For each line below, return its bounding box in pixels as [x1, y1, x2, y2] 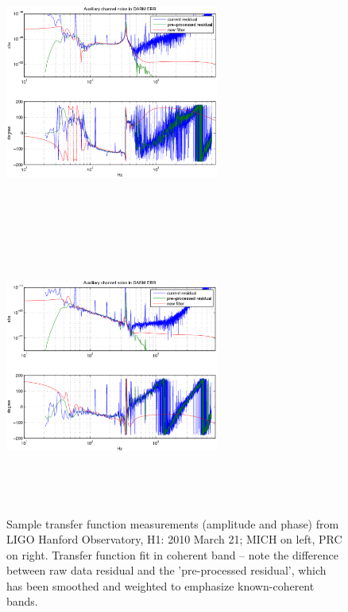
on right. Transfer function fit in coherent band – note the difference [6, 546, 338, 563]
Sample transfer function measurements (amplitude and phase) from [6, 515, 339, 532]
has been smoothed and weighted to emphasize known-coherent [6, 577, 315, 594]
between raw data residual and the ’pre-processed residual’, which [6, 562, 327, 579]
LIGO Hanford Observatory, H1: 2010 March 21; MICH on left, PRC [6, 531, 342, 548]
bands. [6, 593, 38, 610]
